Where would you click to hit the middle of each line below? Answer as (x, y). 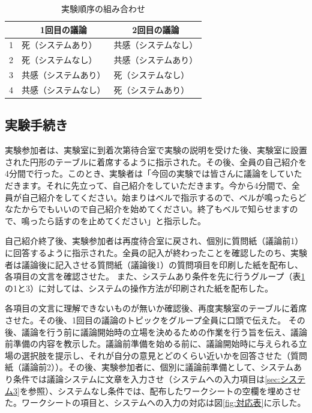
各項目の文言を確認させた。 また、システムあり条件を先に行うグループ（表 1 (155, 276)
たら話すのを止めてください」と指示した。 (122, 220)
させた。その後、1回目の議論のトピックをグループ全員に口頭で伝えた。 (145, 320)
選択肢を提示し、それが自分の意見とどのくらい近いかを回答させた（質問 (164, 355)
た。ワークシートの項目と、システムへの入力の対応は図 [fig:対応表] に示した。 (155, 402)
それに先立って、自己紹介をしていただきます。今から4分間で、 (169, 185)
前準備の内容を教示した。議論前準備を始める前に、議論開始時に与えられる (152, 344)
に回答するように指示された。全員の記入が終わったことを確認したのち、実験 (156, 253)
